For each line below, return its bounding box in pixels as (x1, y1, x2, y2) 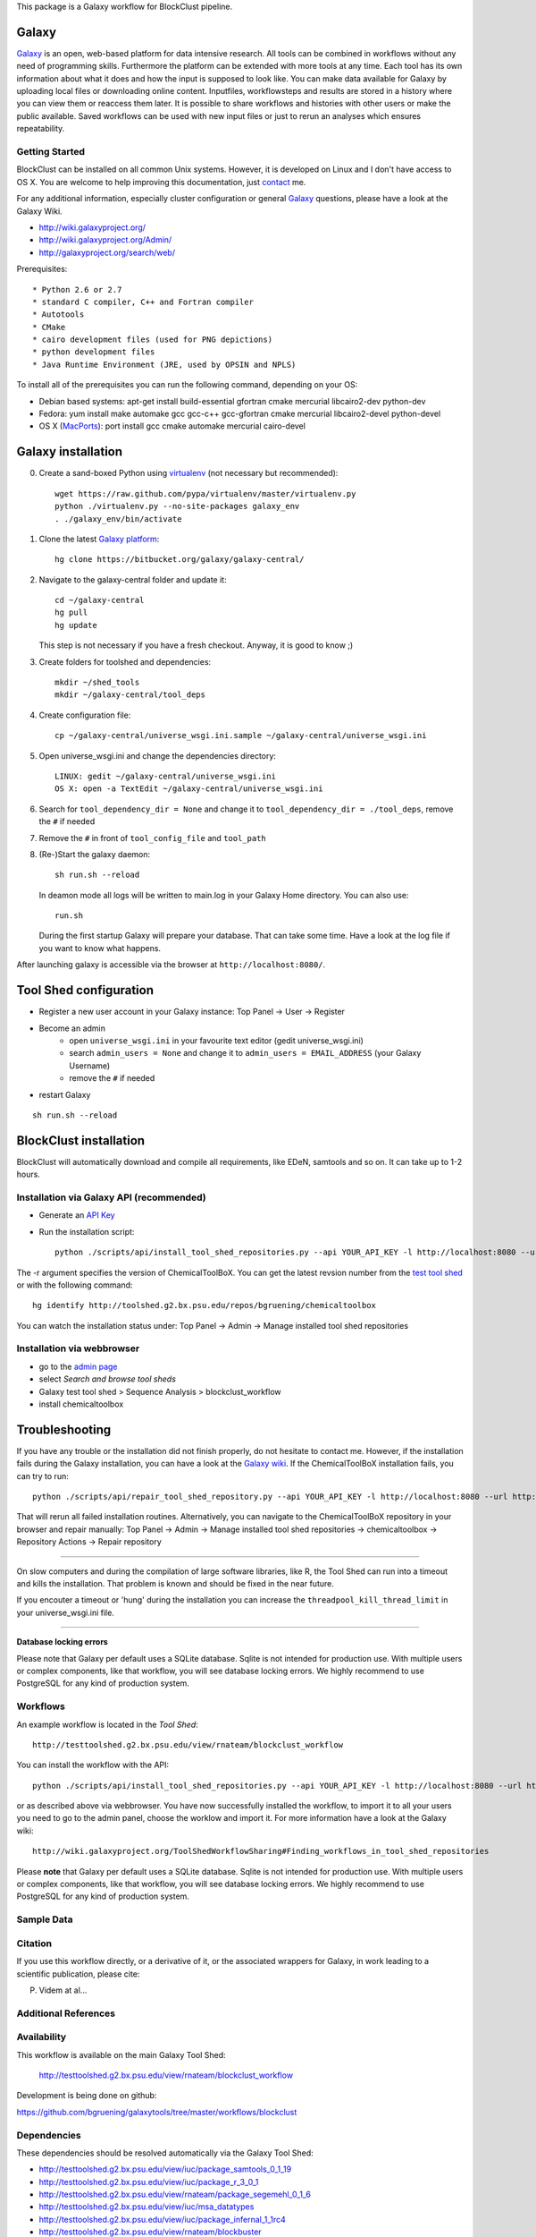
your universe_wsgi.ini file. (16, 1607, 115, 1618)
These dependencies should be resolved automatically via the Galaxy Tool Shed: (16, 2148, 314, 2158)
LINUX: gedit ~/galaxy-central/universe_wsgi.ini (54, 770, 277, 781)
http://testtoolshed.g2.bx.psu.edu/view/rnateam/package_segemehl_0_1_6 (38, 2189, 312, 2200)
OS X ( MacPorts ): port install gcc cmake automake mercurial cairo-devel (38, 421, 306, 431)
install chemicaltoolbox (38, 1399, 124, 1409)
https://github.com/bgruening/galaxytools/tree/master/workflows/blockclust (16, 2106, 297, 2117)
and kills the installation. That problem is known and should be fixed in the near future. (16, 1578, 334, 1589)
